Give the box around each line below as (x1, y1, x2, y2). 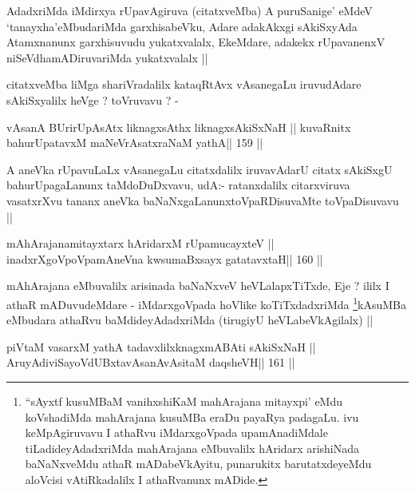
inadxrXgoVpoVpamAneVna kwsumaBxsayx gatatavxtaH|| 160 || (6, 250, 323, 267)
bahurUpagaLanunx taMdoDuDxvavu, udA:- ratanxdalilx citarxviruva (6, 177, 350, 193)
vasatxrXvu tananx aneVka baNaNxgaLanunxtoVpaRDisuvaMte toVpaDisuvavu (6, 192, 399, 208)
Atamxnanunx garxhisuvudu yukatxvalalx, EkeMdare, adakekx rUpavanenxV (6, 34, 385, 50)
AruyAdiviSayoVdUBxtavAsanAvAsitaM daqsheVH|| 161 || (6, 354, 295, 371)
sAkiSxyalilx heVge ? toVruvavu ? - (6, 91, 179, 108)
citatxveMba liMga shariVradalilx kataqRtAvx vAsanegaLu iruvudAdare (6, 76, 362, 93)
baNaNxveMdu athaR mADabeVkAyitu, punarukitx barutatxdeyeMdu (25, 455, 372, 472)
